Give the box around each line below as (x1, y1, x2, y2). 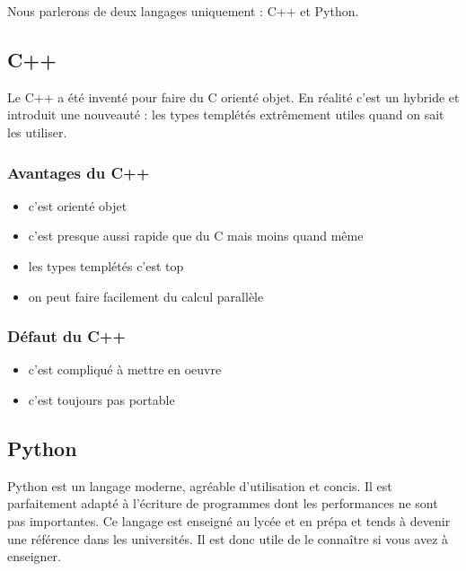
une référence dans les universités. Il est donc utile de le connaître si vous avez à (7, 529, 449, 548)
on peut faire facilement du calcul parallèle (28, 286, 264, 305)
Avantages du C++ (7, 161, 150, 183)
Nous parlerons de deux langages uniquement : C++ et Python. (7, 2, 359, 20)
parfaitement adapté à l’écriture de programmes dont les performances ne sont (7, 494, 438, 513)
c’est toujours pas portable (28, 390, 175, 408)
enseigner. (7, 547, 62, 566)
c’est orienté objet (28, 196, 127, 215)
